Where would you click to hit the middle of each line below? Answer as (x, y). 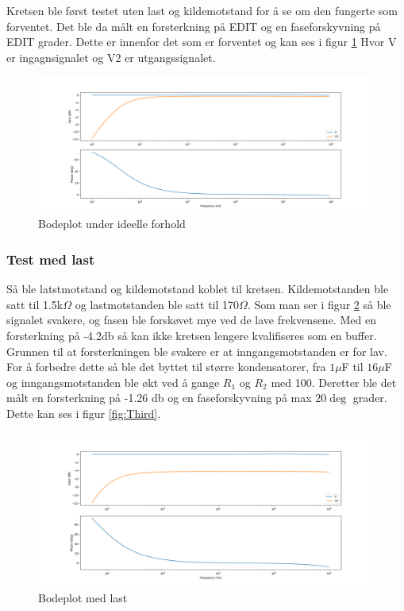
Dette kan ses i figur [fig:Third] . (84, 413)
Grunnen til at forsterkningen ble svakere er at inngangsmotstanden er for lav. (197, 351)
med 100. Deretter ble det (334, 382)
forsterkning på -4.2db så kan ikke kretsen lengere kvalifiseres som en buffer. (192, 335)
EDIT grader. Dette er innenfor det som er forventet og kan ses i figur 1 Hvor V (202, 42)
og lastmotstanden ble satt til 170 (157, 304)
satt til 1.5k (35, 304)
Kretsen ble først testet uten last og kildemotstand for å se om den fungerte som (202, 10)
